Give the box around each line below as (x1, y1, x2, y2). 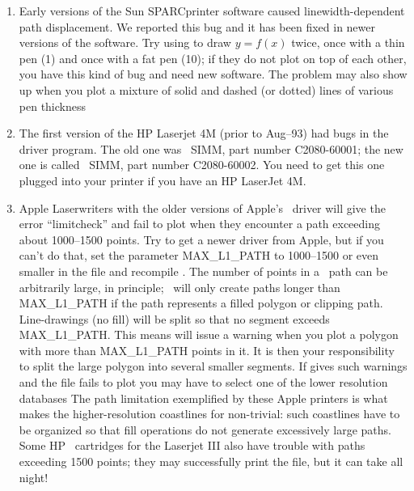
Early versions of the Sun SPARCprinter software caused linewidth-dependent (19, 2, 405, 19)
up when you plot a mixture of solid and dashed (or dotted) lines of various (19, 81, 394, 98)
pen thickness (19, 97, 87, 114)
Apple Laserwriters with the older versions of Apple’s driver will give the (19, 199, 386, 216)
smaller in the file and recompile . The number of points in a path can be (19, 262, 388, 279)
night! (19, 468, 49, 485)
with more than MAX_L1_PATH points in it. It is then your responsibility (19, 341, 395, 358)
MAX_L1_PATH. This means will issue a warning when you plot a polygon (19, 326, 399, 343)
